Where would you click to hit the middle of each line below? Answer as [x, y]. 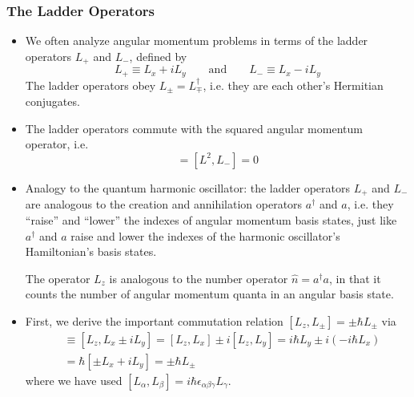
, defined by [158, 56]
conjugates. [52, 101]
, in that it [355, 278]
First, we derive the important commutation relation [154, 320]
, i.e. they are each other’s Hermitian [293, 85]
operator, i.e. [57, 144]
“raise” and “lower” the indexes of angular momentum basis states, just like [211, 220]
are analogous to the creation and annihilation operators [164, 204]
